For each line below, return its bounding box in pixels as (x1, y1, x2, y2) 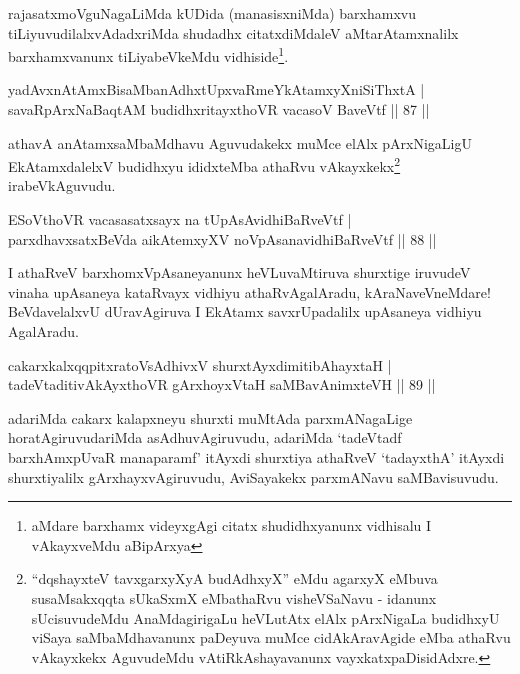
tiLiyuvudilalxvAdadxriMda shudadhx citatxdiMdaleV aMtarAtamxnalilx (8, 22, 459, 43)
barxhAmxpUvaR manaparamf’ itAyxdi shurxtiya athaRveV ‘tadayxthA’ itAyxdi (8, 447, 505, 467)
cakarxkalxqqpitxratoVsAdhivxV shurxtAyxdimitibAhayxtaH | (8, 354, 392, 375)
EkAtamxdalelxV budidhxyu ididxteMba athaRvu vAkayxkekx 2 (8, 153, 401, 176)
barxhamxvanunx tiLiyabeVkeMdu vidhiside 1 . (8, 43, 289, 66)
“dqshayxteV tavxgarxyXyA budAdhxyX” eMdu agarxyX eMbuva (31, 568, 438, 589)
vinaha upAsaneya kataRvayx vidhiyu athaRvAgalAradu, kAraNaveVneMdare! (8, 281, 491, 302)
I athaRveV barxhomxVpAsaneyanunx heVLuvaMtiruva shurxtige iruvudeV (8, 262, 471, 283)
